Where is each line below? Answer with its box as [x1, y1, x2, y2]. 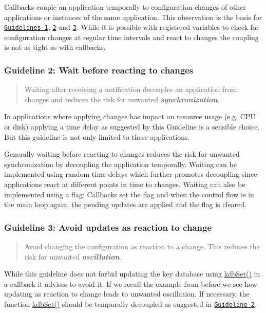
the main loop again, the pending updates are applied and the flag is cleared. [4, 199, 246, 210]
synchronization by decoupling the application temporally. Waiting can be [4, 158, 237, 169]
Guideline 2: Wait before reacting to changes [4, 63, 194, 76]
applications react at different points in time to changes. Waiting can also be [4, 179, 245, 189]
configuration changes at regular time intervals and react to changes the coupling [4, 31, 259, 42]
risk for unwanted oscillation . [24, 251, 122, 262]
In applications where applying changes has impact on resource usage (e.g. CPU [4, 111, 256, 122]
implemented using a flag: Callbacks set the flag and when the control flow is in [4, 189, 254, 199]
